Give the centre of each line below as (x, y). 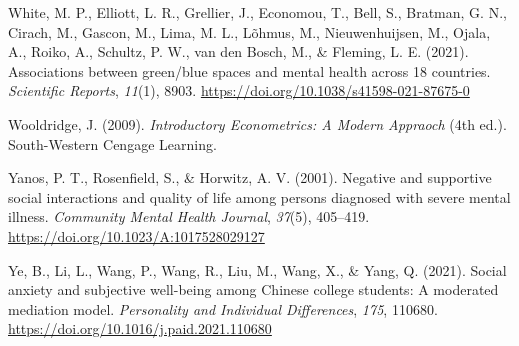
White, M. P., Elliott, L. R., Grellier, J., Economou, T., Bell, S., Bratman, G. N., (257, 12)
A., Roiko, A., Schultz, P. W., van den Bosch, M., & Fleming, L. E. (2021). (238, 51)
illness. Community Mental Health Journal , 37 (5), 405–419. (189, 216)
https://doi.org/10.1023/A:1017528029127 (136, 235)
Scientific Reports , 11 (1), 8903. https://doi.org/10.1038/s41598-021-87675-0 (239, 90)
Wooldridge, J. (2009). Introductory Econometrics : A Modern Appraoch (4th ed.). (257, 123)
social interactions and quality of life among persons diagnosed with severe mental (259, 196)
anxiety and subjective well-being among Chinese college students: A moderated (253, 289)
